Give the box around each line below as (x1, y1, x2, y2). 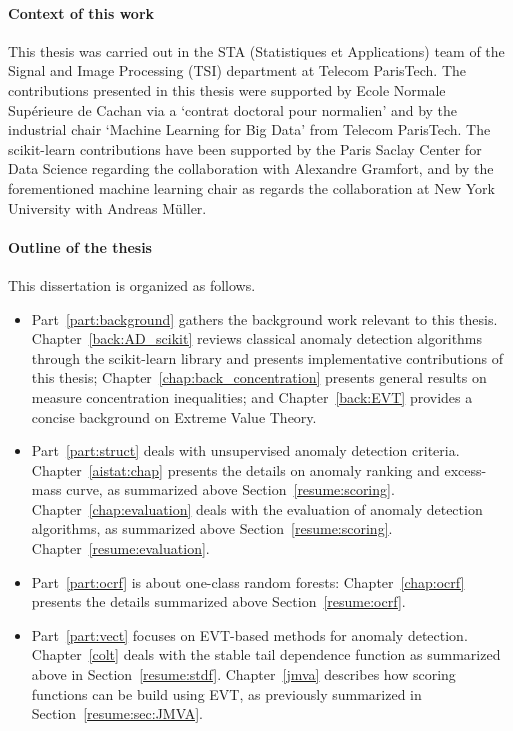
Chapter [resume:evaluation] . (31, 538, 210, 559)
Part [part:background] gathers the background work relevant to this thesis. (31, 308, 498, 329)
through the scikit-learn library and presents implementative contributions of (31, 347, 503, 368)
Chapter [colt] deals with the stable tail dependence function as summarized (31, 644, 501, 665)
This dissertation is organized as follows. (8, 274, 256, 295)
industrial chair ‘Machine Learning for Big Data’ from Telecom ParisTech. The (8, 119, 491, 140)
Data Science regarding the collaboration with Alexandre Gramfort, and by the (8, 158, 494, 179)
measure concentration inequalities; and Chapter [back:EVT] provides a (31, 386, 473, 407)
